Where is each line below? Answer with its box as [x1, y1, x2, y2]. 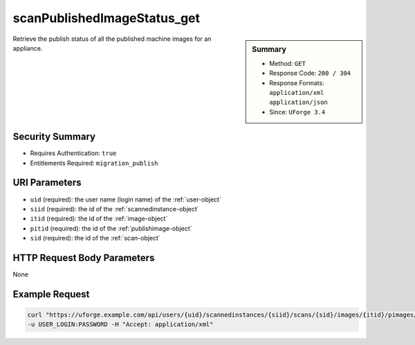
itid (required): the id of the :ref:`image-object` [30, 215, 168, 223]
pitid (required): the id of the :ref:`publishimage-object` [30, 224, 192, 232]
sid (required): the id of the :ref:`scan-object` [30, 234, 160, 242]
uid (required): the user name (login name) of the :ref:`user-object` [30, 195, 221, 204]
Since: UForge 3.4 [269, 107, 326, 116]
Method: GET [269, 59, 306, 67]
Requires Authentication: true [30, 149, 117, 157]
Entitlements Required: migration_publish [30, 159, 158, 167]
